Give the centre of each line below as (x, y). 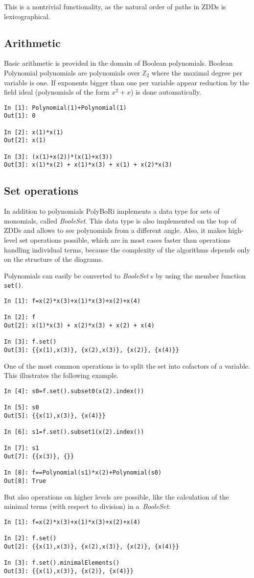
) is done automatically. (166, 92)
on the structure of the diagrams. (54, 259)
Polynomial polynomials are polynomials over (72, 72)
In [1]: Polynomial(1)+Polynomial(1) (65, 108)
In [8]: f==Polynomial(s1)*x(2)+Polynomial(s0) (83, 473)
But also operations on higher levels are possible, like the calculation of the (116, 496)
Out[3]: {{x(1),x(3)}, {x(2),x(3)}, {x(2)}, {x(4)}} (92, 350)
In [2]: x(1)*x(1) (34, 132)
